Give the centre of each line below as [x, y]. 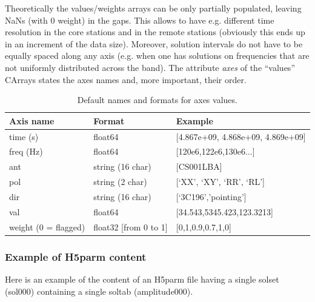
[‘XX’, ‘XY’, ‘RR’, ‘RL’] [220, 182]
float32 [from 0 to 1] [131, 226]
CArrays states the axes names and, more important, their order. [126, 79]
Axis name [32, 120]
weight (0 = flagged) [47, 226]
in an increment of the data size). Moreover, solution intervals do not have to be [154, 43]
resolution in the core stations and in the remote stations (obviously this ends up [155, 32]
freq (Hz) [26, 151]
